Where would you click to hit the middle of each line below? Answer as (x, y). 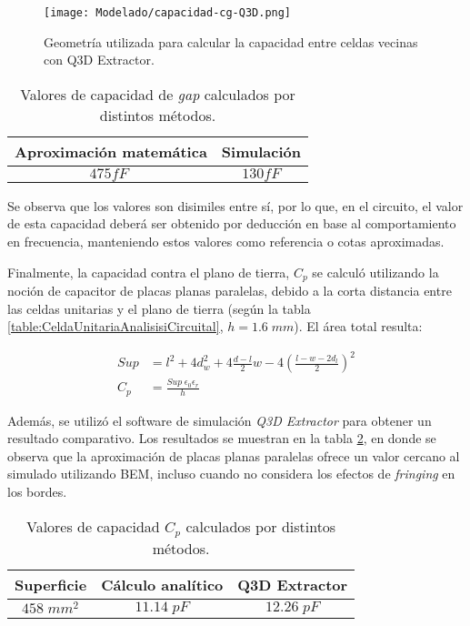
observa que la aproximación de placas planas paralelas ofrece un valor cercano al (234, 455)
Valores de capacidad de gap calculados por (158, 94)
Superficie (51, 584)
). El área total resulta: (358, 326)
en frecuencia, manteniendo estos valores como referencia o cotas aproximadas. (226, 242)
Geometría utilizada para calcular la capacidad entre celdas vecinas (231, 41)
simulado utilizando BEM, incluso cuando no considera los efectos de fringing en (231, 474)
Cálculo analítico (162, 584)
